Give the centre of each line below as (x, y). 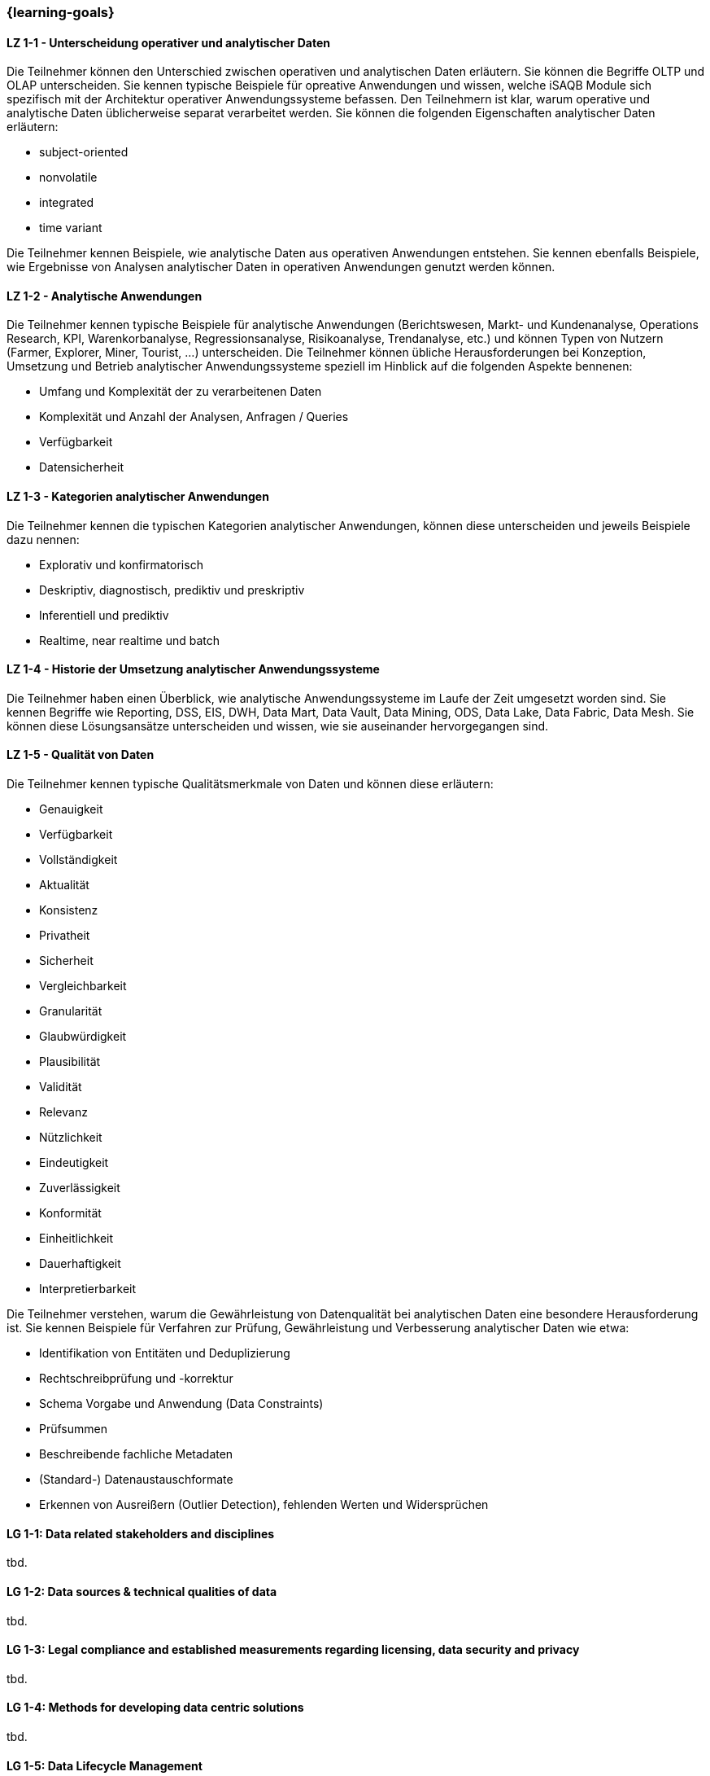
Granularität (71, 1011)
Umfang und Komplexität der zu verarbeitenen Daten (181, 392)
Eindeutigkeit (74, 1163)
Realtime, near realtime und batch (130, 640)
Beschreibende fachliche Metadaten (136, 1454)
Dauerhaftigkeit (80, 1264)
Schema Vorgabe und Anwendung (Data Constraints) (181, 1404)
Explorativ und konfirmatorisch (121, 564)
